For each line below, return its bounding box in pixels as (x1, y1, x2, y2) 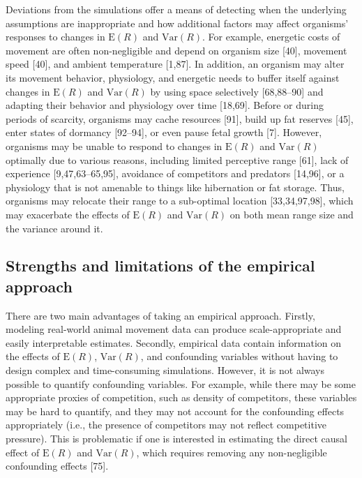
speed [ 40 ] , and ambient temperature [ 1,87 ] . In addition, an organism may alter (6, 57, 345, 71)
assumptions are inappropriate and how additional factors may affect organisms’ (6, 15, 349, 30)
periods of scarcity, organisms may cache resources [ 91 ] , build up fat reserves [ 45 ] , (6, 111, 354, 126)
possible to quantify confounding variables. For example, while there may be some (6, 376, 356, 391)
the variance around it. (6, 221, 103, 235)
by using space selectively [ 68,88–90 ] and (150, 84, 324, 98)
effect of (6, 445, 40, 459)
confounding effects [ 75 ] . (6, 458, 109, 473)
